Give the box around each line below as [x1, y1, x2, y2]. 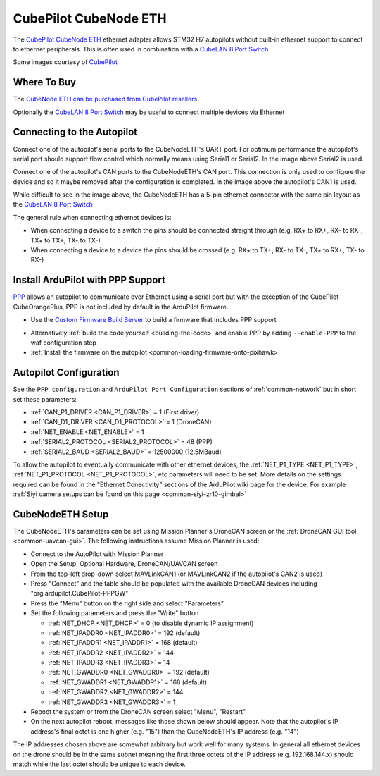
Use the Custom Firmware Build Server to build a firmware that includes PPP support [30, 316, 277, 324]
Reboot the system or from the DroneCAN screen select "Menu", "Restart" [30, 708, 246, 716]
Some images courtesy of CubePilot [13, 58, 118, 66]
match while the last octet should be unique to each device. [13, 760, 186, 768]
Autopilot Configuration [13, 367, 120, 378]
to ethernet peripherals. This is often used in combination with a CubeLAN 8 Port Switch [13, 44, 269, 53]
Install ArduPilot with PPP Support [13, 274, 165, 286]
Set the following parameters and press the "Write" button [30, 609, 199, 617]
